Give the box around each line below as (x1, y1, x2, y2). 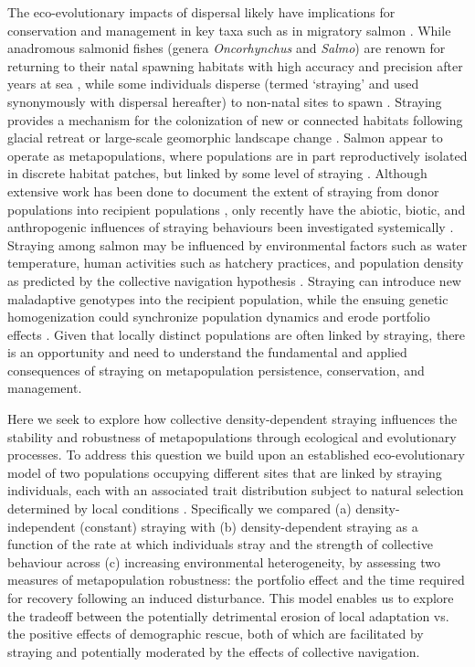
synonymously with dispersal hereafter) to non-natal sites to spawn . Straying (7, 91, 442, 111)
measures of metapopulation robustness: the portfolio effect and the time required (7, 570, 465, 589)
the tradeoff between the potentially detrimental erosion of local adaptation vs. (7, 606, 449, 625)
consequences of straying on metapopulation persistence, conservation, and (7, 360, 425, 379)
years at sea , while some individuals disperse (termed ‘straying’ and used (7, 74, 419, 93)
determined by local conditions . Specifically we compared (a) (7, 499, 352, 518)
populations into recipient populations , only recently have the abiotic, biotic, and (7, 199, 466, 218)
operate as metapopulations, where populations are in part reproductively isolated (7, 145, 468, 164)
